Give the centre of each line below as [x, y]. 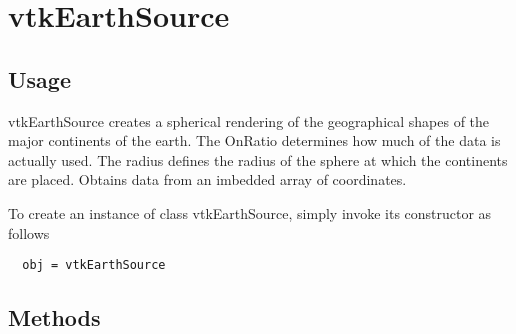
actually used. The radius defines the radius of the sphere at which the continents [258, 159]
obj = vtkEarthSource [94, 265]
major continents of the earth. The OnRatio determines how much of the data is [254, 140]
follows [29, 232]
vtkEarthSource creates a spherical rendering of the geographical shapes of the [249, 120]
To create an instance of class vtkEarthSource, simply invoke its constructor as [250, 212]
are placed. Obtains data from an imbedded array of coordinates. [207, 179]
